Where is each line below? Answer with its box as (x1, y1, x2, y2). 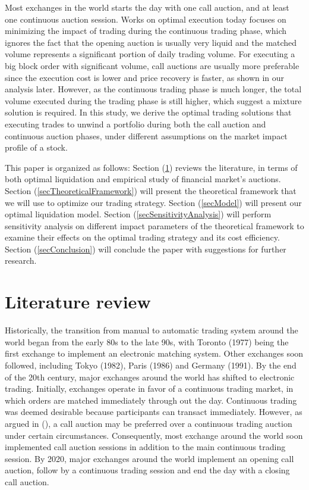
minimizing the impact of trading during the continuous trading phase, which (5, 24, 286, 37)
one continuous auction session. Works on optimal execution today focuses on (5, 13, 286, 25)
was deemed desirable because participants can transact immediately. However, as (5, 405, 302, 418)
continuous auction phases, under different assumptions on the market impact (5, 129, 288, 142)
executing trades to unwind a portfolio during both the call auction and (5, 117, 266, 130)
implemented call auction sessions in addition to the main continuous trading (5, 441, 286, 453)
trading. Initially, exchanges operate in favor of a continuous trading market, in (5, 382, 294, 395)
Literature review (5, 289, 151, 314)
